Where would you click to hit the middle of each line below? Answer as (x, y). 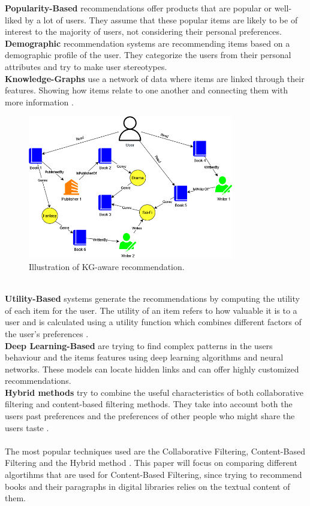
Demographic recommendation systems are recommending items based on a (148, 43)
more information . (39, 101)
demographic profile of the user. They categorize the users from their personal (148, 55)
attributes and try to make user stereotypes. (86, 66)
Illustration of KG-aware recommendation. (107, 266)
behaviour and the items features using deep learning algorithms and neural (144, 357)
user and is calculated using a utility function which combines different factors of (153, 322)
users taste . (27, 427)
